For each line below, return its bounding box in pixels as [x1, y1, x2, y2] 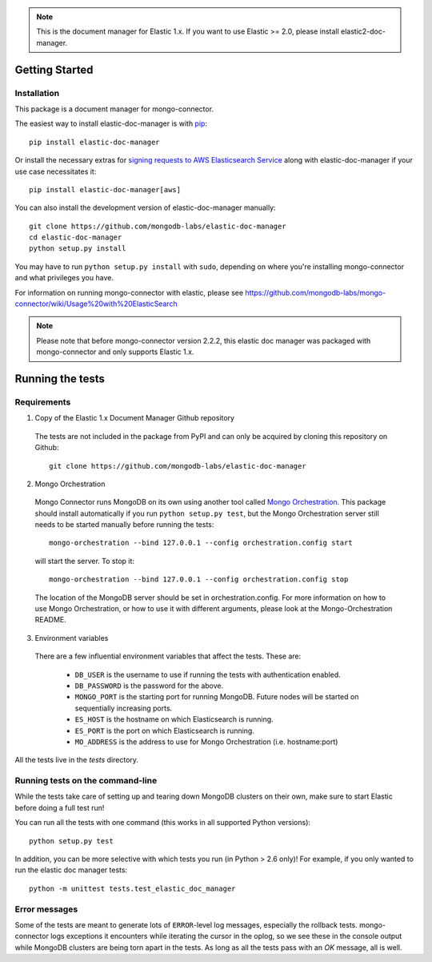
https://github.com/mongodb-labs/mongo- [245, 288, 386, 297]
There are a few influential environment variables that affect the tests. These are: [34, 651, 302, 661]
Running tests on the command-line [14, 775, 158, 787]
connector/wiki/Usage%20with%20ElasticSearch [14, 299, 178, 308]
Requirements [14, 396, 71, 408]
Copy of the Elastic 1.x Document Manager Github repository [34, 413, 235, 423]
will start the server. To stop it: [34, 556, 135, 566]
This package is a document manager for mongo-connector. [14, 104, 214, 114]
